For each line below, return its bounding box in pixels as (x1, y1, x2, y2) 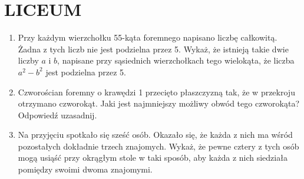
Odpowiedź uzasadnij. (18, 108, 97, 121)
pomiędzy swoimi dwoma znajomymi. (18, 163, 153, 175)
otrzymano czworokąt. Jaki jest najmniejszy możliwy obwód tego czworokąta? (18, 97, 299, 110)
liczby (18, 54, 39, 67)
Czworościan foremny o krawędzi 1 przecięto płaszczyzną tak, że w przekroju (18, 85, 295, 98)
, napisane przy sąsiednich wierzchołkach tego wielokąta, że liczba (57, 54, 295, 67)
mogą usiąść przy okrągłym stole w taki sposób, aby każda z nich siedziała (18, 151, 288, 164)
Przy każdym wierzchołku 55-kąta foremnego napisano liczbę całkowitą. (18, 31, 277, 44)
